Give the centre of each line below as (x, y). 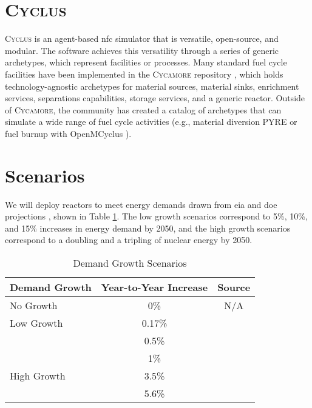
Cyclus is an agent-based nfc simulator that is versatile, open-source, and (142, 38)
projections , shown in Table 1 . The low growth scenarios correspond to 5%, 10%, (156, 216)
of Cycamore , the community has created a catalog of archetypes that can (143, 109)
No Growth (34, 305)
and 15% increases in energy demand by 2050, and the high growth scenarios (148, 228)
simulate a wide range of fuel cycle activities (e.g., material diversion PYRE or (151, 122)
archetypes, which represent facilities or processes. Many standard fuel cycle (146, 62)
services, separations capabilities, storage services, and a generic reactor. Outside (155, 98)
